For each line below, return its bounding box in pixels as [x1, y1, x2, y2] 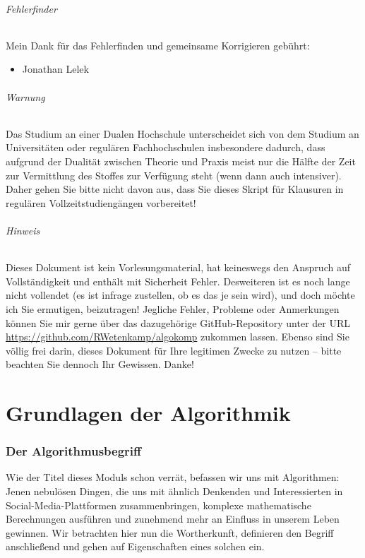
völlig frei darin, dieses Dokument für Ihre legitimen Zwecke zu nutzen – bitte [6, 343, 342, 357]
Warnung [6, 89, 45, 104]
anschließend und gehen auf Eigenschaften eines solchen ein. [6, 539, 265, 554]
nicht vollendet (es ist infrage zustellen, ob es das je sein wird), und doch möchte [6, 287, 355, 302]
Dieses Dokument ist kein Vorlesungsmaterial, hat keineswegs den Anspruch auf [6, 260, 350, 275]
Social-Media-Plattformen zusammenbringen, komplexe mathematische [6, 497, 311, 512]
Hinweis [6, 222, 40, 237]
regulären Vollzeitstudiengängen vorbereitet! [6, 195, 196, 210]
